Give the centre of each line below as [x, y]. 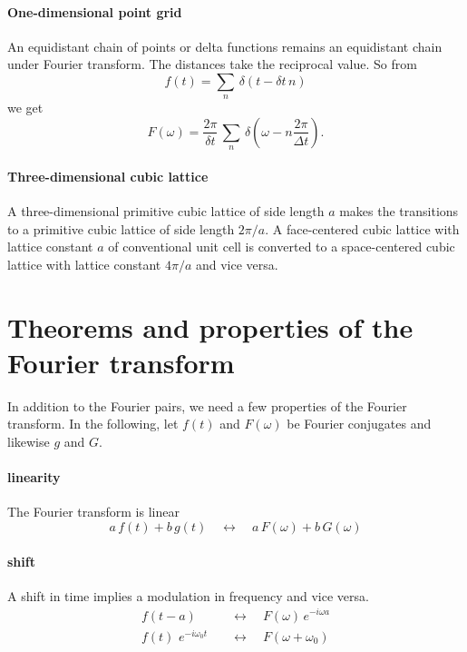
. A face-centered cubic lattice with [362, 228]
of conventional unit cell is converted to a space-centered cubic [282, 247]
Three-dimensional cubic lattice [108, 176]
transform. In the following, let [93, 424]
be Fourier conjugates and [359, 424]
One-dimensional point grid [95, 11]
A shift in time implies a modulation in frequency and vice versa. [188, 595]
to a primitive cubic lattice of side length [121, 228]
